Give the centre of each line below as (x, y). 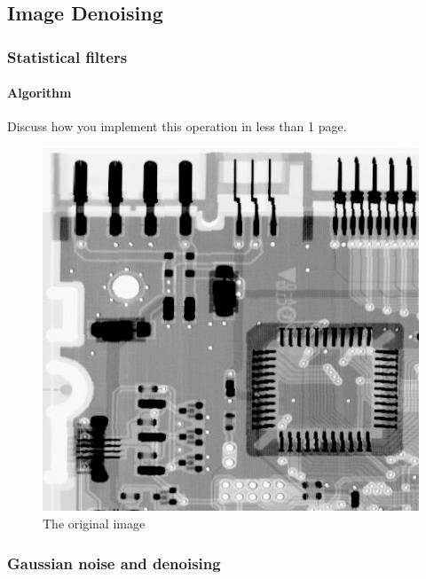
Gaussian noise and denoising (114, 563)
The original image (94, 523)
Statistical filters (67, 56)
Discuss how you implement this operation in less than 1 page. (177, 126)
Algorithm (39, 93)
